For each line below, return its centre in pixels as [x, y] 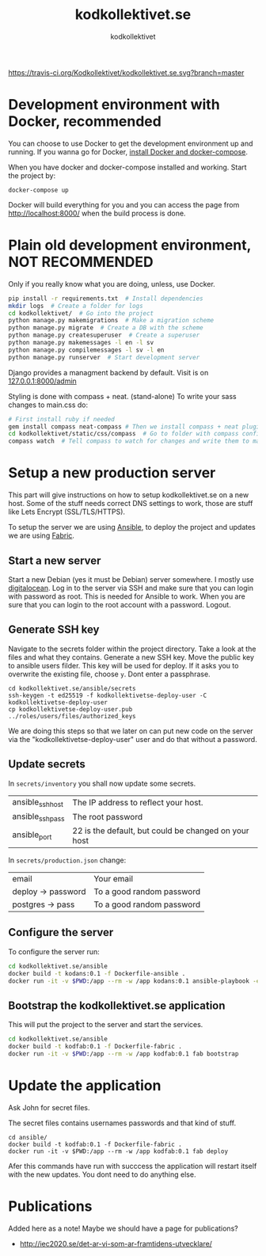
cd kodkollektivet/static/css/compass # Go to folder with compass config [136, 434]
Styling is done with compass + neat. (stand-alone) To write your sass [123, 396]
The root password [108, 817]
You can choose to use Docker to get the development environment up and [131, 143]
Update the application [85, 1086]
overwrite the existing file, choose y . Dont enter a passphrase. [110, 674]
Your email [113, 878]
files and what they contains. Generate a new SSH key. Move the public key [131, 657]
